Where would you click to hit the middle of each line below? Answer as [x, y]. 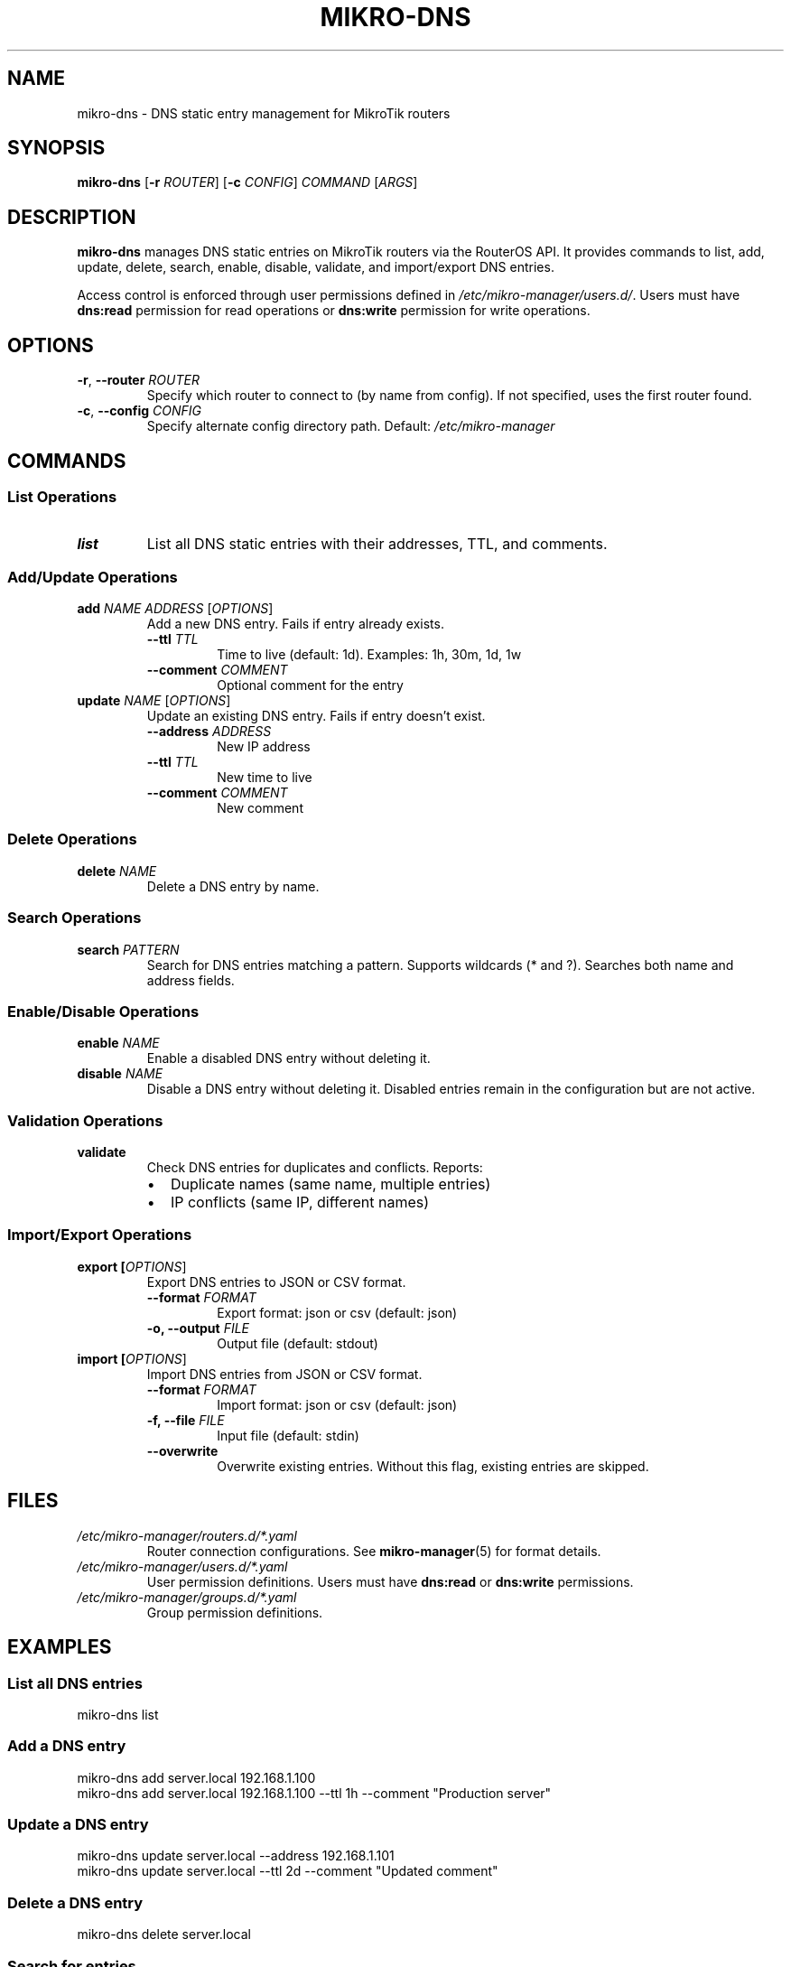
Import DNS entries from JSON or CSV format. [284, 1374]
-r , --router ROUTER [138, 380]
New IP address [264, 747]
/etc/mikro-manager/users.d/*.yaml [182, 1566]
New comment [260, 808]
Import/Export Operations [100, 1235]
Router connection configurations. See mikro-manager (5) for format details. [374, 1551]
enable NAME [118, 1043]
